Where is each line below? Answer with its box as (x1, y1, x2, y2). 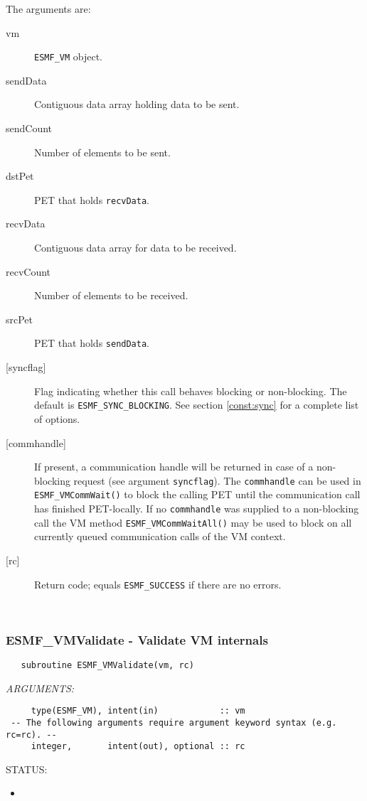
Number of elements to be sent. (34, 144, 171, 159)
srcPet (6, 311, 33, 326)
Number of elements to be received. (34, 288, 188, 303)
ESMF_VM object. (34, 49, 103, 64)
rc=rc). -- (6, 729, 57, 740)
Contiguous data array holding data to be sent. (34, 97, 240, 112)
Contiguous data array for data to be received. (34, 240, 237, 255)
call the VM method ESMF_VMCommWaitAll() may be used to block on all (34, 515, 352, 529)
